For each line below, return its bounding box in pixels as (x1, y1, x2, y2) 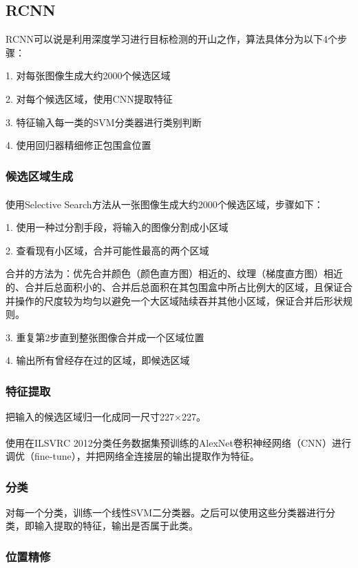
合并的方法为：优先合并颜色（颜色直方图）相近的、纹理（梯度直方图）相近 (6, 266, 343, 281)
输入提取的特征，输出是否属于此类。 (34, 518, 198, 533)
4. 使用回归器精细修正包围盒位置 (6, 138, 151, 152)
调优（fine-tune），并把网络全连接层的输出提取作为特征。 (6, 449, 260, 463)
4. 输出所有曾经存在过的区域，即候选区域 (6, 353, 190, 367)
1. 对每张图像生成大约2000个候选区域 (6, 68, 171, 83)
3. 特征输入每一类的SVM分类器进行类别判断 (6, 114, 202, 129)
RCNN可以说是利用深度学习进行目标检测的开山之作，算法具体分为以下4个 (6, 32, 338, 46)
